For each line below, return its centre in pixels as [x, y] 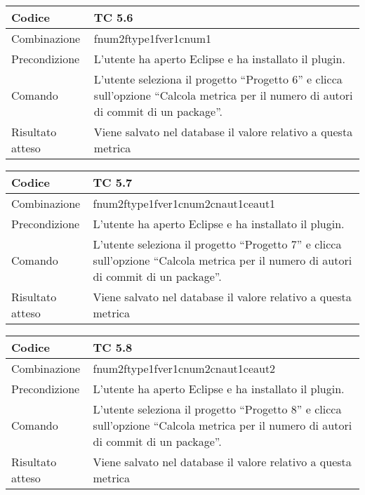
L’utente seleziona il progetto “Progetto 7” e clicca [217, 244]
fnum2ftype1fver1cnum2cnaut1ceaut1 [184, 203]
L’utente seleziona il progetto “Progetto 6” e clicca [218, 79]
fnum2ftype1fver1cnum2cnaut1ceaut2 [184, 368]
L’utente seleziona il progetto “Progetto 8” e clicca [217, 409]
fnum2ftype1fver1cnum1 [153, 38]
